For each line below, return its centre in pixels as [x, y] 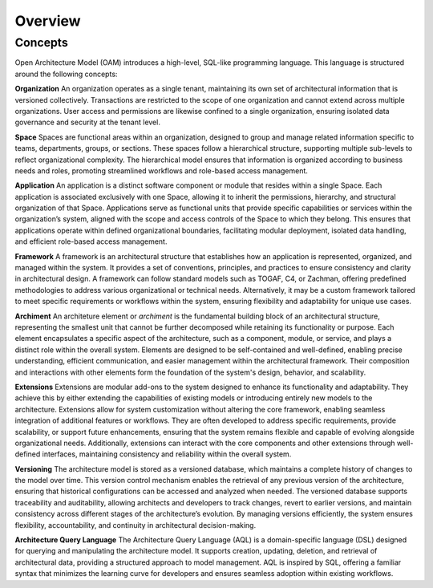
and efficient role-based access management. [91, 241]
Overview [48, 21]
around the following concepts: [66, 74]
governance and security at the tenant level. [87, 122]
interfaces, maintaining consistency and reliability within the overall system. [167, 454]
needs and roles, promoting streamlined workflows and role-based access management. [162, 170]
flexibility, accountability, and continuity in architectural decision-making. [136, 525]
